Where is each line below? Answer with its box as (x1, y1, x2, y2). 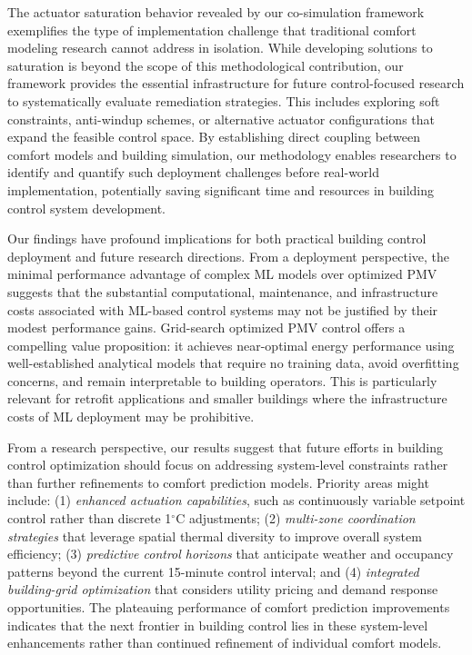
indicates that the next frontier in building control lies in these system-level (7, 615, 428, 634)
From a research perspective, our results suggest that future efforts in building (7, 437, 443, 456)
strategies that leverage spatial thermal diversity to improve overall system (7, 526, 422, 545)
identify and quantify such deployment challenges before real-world (7, 163, 380, 182)
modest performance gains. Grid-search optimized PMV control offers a (7, 318, 406, 337)
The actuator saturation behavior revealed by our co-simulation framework (7, 3, 425, 21)
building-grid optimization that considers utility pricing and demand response (7, 580, 438, 599)
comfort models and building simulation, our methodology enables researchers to (7, 144, 457, 164)
